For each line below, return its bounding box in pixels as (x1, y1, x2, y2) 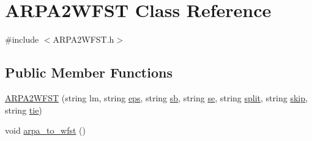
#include (5, 33, 39, 46)
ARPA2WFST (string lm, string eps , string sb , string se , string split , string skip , (5, 91, 308, 104)
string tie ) (5, 103, 42, 116)
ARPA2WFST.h (53, 33, 114, 46)
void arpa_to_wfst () (5, 124, 86, 137)
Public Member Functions (5, 63, 173, 82)
